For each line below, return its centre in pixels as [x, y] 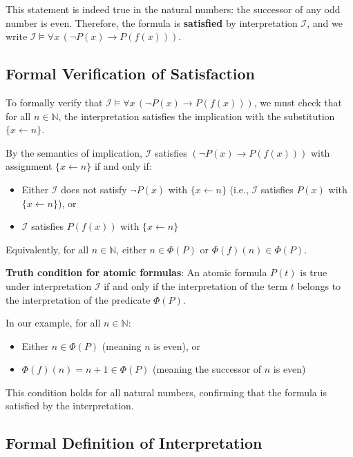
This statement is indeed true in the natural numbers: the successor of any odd [173, 9]
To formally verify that [54, 102]
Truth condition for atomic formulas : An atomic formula [136, 272]
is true [314, 272]
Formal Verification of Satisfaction [130, 74]
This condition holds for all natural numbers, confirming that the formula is [166, 392]
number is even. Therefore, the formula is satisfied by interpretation [152, 22]
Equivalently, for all [47, 249]
